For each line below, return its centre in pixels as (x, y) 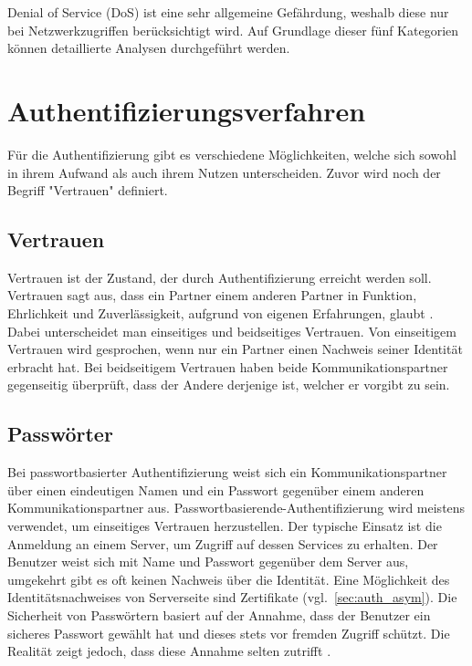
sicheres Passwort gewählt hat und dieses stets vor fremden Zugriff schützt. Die (229, 633)
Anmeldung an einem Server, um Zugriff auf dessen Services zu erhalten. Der (223, 543)
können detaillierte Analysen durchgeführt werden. (149, 48)
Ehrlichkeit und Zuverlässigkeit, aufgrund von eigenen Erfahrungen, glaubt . (220, 313)
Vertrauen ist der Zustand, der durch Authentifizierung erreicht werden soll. (220, 277)
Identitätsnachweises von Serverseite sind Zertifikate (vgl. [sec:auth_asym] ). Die (232, 597)
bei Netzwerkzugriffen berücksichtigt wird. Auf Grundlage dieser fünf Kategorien (233, 30)
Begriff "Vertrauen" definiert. (88, 190)
